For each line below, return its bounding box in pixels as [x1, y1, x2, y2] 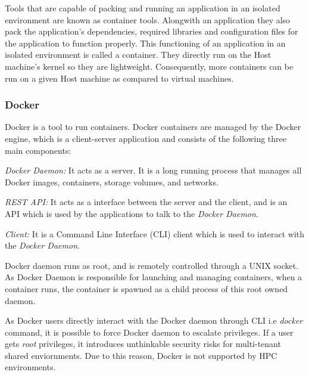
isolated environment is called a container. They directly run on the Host [5, 48, 271, 61]
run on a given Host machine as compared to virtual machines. [5, 72, 234, 84]
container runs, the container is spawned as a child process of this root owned [5, 282, 288, 295]
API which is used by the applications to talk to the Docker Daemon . [5, 207, 258, 219]
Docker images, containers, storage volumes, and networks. [5, 175, 219, 188]
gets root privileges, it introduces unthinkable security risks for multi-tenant [5, 337, 281, 350]
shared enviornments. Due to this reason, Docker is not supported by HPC [5, 349, 277, 361]
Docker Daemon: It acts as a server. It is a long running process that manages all [5, 164, 302, 176]
